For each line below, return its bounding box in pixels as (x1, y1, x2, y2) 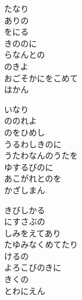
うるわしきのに (4, 137, 61, 150)
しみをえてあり (4, 226, 61, 239)
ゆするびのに (4, 160, 53, 173)
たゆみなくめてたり (4, 238, 78, 250)
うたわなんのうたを (4, 149, 78, 161)
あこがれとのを (4, 172, 61, 184)
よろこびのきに (4, 261, 61, 273)
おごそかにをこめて (4, 71, 78, 84)
